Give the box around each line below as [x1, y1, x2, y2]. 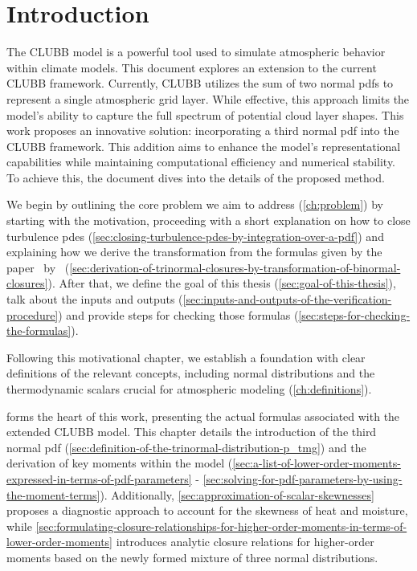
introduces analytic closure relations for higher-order [116, 533, 374, 550]
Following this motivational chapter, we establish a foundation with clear [6, 349, 366, 365]
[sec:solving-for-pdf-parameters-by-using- [202, 470, 403, 487]
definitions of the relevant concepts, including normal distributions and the [6, 365, 375, 381]
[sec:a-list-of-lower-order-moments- [232, 455, 401, 471]
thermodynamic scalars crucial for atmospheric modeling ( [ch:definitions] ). [6, 381, 372, 397]
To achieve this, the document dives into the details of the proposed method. [6, 169, 385, 186]
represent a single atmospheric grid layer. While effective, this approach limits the [6, 90, 410, 107]
